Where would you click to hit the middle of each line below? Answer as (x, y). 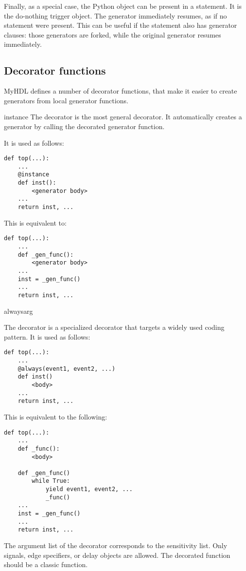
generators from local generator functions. (66, 100)
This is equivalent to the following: (56, 416)
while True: (51, 481)
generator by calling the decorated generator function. (84, 126)
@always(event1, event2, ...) (67, 369)
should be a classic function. (46, 564)
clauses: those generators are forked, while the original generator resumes (113, 34)
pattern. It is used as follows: (47, 336)
